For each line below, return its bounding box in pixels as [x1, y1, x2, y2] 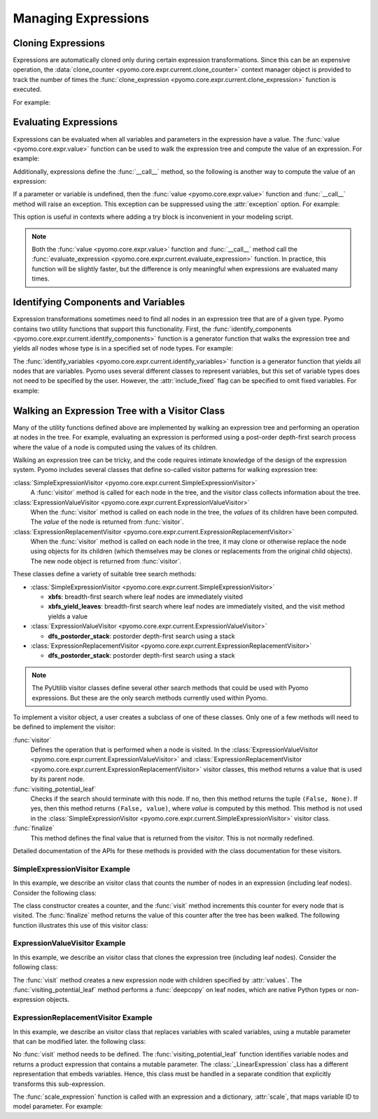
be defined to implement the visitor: [13, 723, 115, 731]
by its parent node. [30, 775, 85, 783]
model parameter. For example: [13, 1102, 103, 1111]
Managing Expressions [13, 11, 150, 26]
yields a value [48, 612, 88, 620]
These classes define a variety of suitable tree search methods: [13, 570, 197, 578]
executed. [13, 85, 42, 94]
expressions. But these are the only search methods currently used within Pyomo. [31, 693, 268, 702]
